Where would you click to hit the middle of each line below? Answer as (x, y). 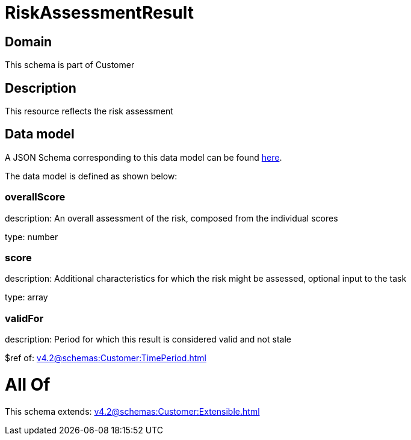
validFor (24, 318)
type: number (32, 237)
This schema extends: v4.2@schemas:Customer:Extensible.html (132, 411)
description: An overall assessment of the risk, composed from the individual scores (172, 218)
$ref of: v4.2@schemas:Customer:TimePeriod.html (106, 358)
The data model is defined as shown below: (91, 176)
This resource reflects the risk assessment (89, 111)
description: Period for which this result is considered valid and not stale (148, 339)
